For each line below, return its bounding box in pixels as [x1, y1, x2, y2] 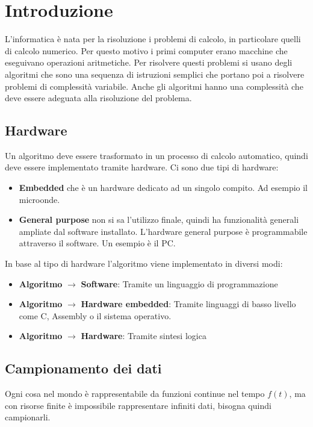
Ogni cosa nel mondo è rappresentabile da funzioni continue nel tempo [5, 387, 265, 400]
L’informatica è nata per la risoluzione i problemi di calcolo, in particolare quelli [5, 33, 301, 45]
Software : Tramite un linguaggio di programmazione [81, 277, 278, 290]
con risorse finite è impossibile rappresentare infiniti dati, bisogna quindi [5, 399, 271, 411]
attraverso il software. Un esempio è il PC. [19, 237, 176, 249]
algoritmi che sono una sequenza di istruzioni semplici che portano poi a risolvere [5, 67, 305, 80]
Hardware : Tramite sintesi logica [81, 329, 206, 342]
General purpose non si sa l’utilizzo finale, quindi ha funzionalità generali [19, 213, 299, 226]
